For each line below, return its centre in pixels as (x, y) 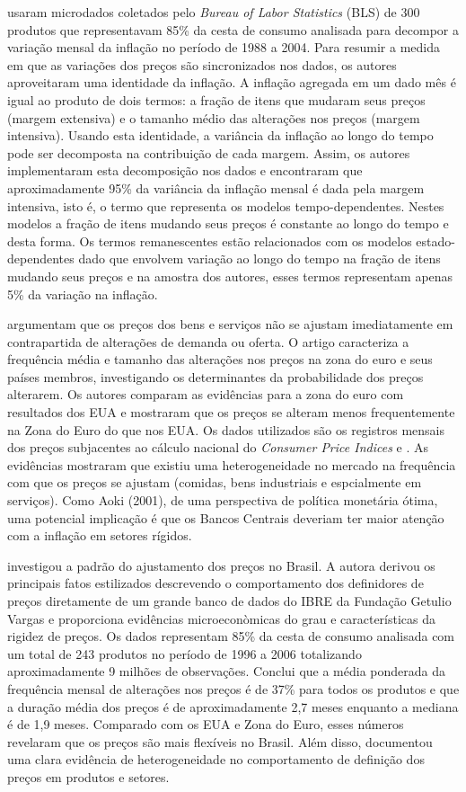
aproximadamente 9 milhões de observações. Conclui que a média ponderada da (226, 671)
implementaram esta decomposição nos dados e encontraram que (185, 170)
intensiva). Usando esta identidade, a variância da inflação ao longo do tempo (220, 135)
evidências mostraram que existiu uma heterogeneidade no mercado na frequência (232, 464)
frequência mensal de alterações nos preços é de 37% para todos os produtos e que (233, 688)
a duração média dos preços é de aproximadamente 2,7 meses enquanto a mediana (233, 706)
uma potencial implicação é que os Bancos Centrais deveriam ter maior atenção (226, 517)
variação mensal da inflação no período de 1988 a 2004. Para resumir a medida (224, 47)
